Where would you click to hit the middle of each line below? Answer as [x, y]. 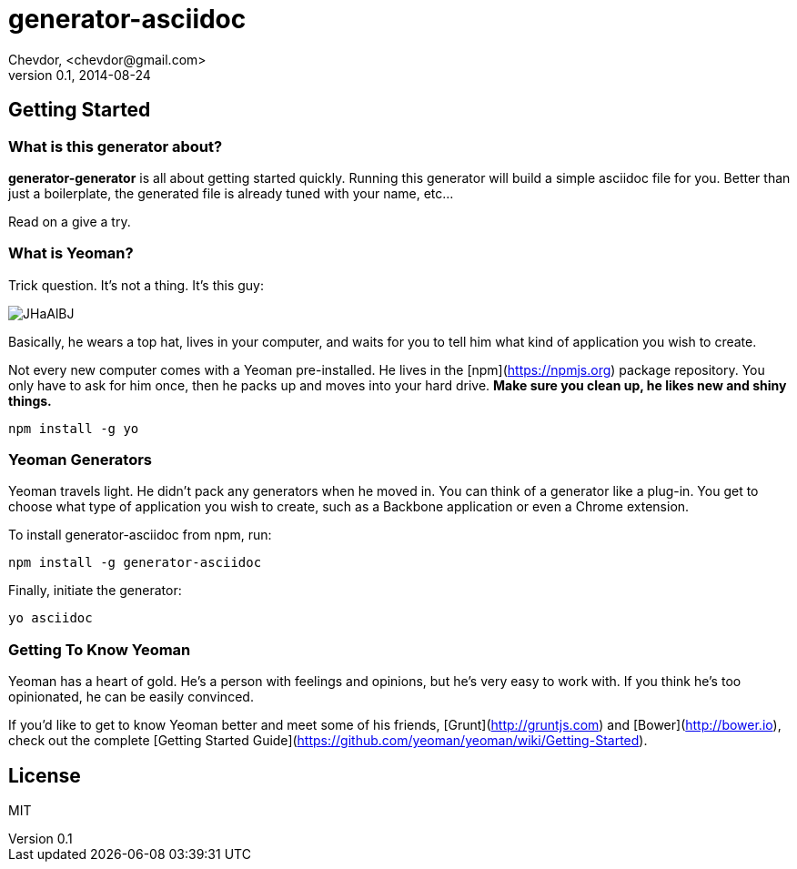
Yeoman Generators [81, 460]
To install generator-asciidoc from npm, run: [140, 535]
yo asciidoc [50, 618]
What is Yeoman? [71, 253]
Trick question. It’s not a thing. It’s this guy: [136, 285]
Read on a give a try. [70, 221]
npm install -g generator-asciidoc [135, 563]
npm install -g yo [74, 428]
